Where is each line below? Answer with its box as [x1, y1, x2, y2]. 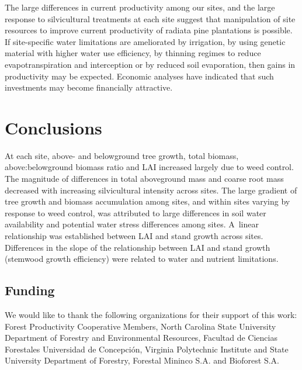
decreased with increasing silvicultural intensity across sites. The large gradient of [5, 184, 297, 196]
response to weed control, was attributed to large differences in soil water [5, 206, 266, 219]
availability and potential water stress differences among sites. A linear [5, 218, 259, 230]
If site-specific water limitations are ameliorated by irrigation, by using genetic [5, 35, 286, 47]
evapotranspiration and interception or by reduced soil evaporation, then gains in [5, 58, 296, 70]
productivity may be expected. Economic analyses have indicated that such [5, 70, 274, 82]
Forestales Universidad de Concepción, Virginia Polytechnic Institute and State [5, 343, 289, 355]
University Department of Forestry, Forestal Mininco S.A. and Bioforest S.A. [5, 354, 279, 366]
